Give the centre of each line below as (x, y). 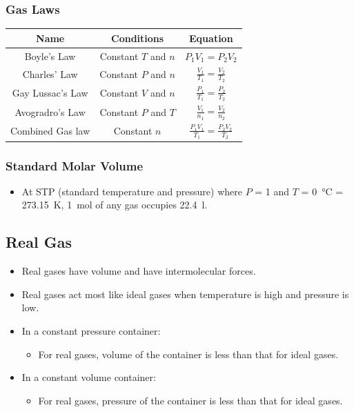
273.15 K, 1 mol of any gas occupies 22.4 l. (115, 205)
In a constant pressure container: (91, 330)
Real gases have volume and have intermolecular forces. (139, 271)
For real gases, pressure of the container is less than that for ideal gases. (190, 400)
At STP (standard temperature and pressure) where (132, 191)
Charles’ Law (50, 73)
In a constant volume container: (89, 377)
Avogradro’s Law (50, 111)
